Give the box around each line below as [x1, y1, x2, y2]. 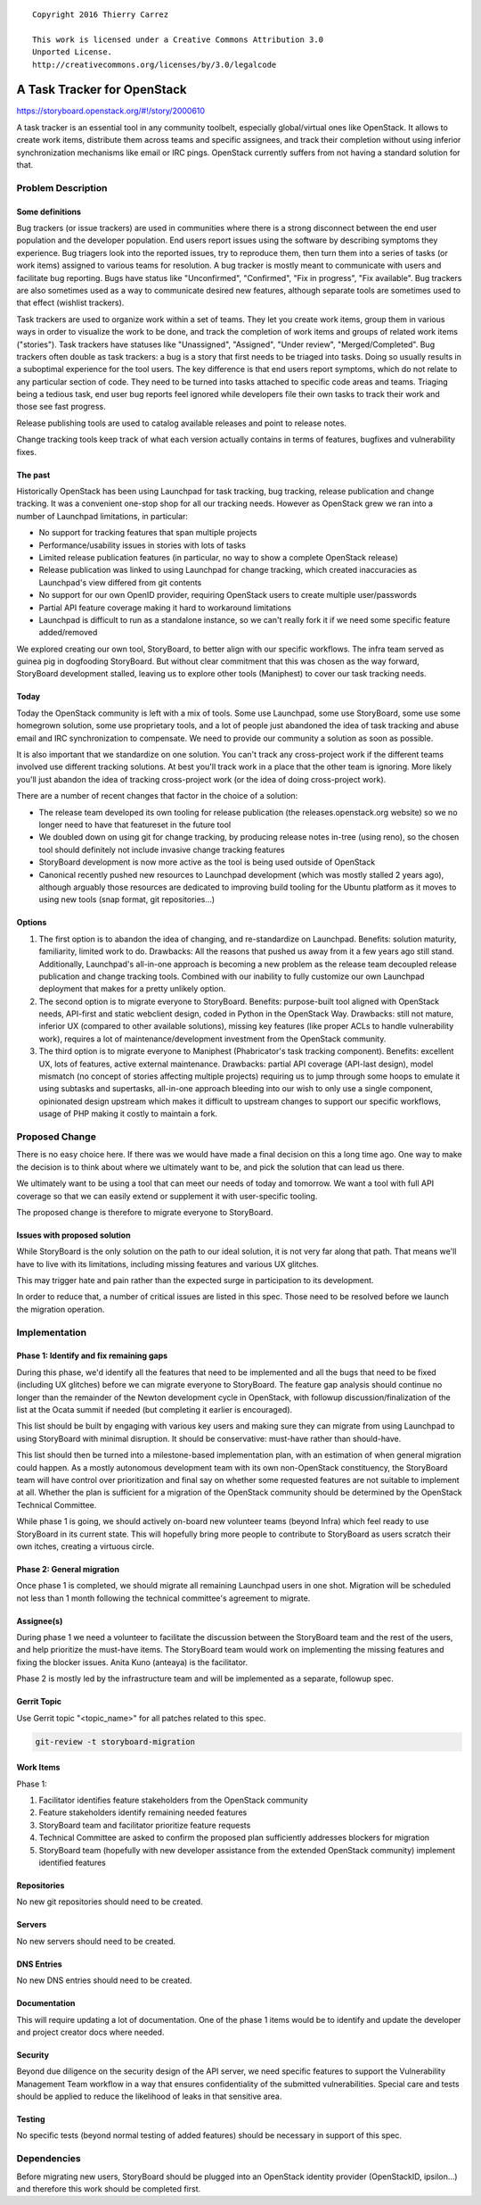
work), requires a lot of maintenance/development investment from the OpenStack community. [38, 1033, 387, 1044]
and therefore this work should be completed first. [16, 2183, 201, 2194]
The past [16, 469, 51, 480]
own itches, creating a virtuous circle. [16, 1540, 155, 1552]
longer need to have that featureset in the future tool [38, 819, 232, 830]
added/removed [38, 627, 98, 638]
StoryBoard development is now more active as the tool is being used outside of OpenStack [38, 857, 376, 867]
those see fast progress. [16, 402, 106, 412]
